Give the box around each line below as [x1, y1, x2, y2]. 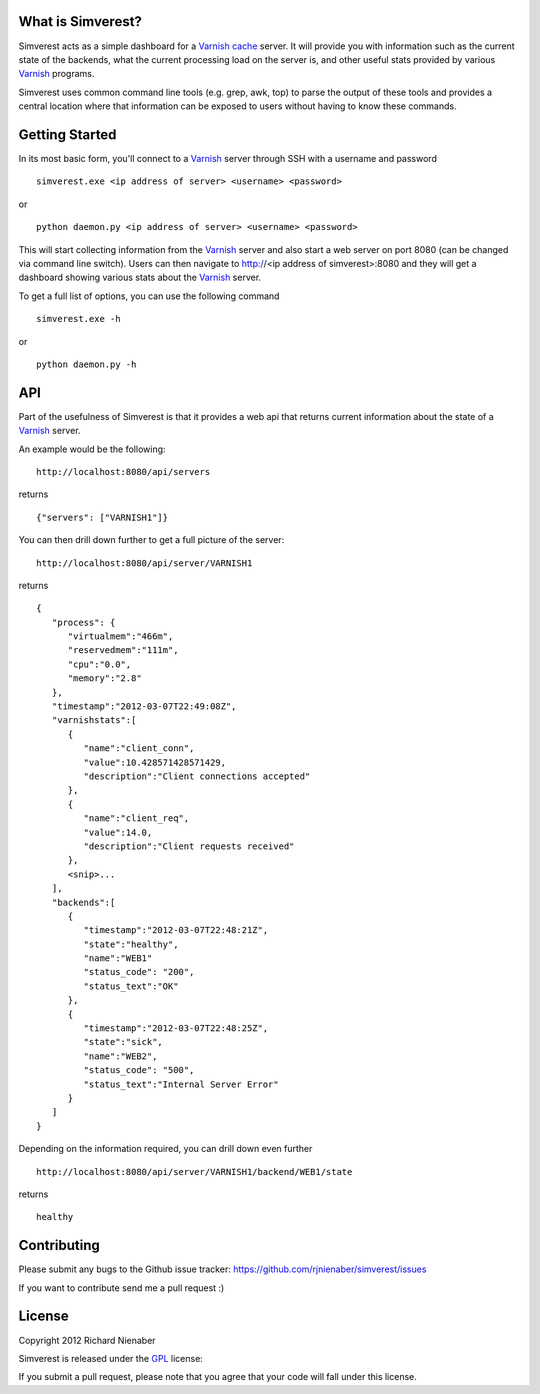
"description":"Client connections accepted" [83, 771, 311, 782]
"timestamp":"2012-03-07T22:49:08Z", [51, 701, 237, 712]
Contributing [18, 1237, 100, 1254]
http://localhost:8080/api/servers [36, 466, 211, 477]
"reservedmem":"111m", [67, 645, 179, 656]
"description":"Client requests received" [83, 840, 295, 852]
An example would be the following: [18, 443, 166, 455]
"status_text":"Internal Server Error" [83, 1078, 279, 1090]
